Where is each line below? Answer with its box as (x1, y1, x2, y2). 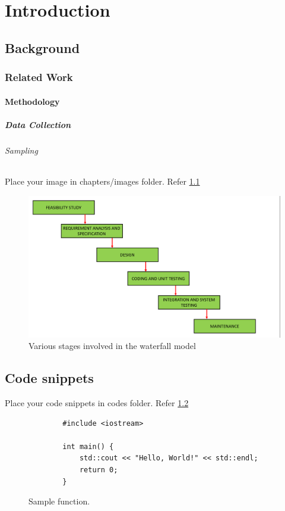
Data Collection (5, 118, 71, 130)
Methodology (5, 95, 60, 107)
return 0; (79, 465, 118, 474)
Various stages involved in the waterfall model (28, 339, 196, 352)
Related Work (5, 70, 73, 85)
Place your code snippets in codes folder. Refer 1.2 (5, 397, 189, 409)
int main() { (62, 442, 114, 451)
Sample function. (28, 495, 90, 507)
